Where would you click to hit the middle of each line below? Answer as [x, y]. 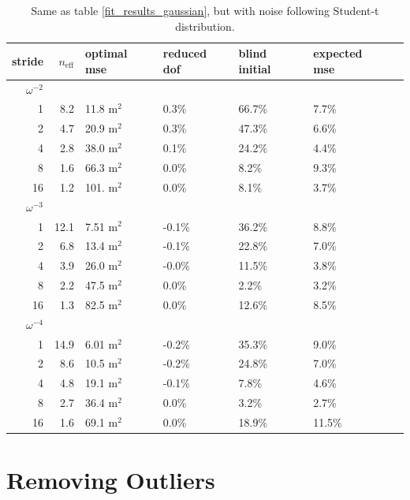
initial [255, 68]
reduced [185, 53]
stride [28, 60]
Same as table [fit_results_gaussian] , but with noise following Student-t [205, 10]
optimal [106, 53]
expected [338, 53]
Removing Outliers [111, 480]
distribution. [205, 26]
